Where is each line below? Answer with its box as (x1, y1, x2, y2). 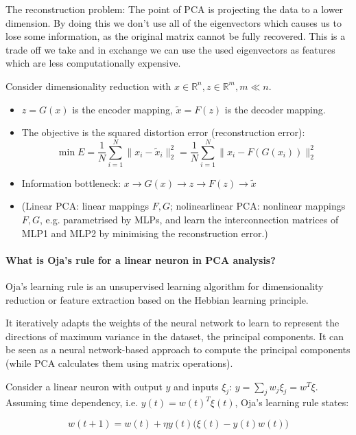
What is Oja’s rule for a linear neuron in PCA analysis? (5, 252, 276, 267)
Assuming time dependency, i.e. (5, 395, 139, 410)
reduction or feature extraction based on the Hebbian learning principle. (5, 292, 309, 306)
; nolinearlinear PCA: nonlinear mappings (170, 199, 346, 213)
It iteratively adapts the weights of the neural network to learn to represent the (5, 315, 340, 330)
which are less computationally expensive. (5, 56, 181, 70)
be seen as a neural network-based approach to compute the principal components (5, 342, 351, 357)
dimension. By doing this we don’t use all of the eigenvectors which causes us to (5, 15, 342, 30)
